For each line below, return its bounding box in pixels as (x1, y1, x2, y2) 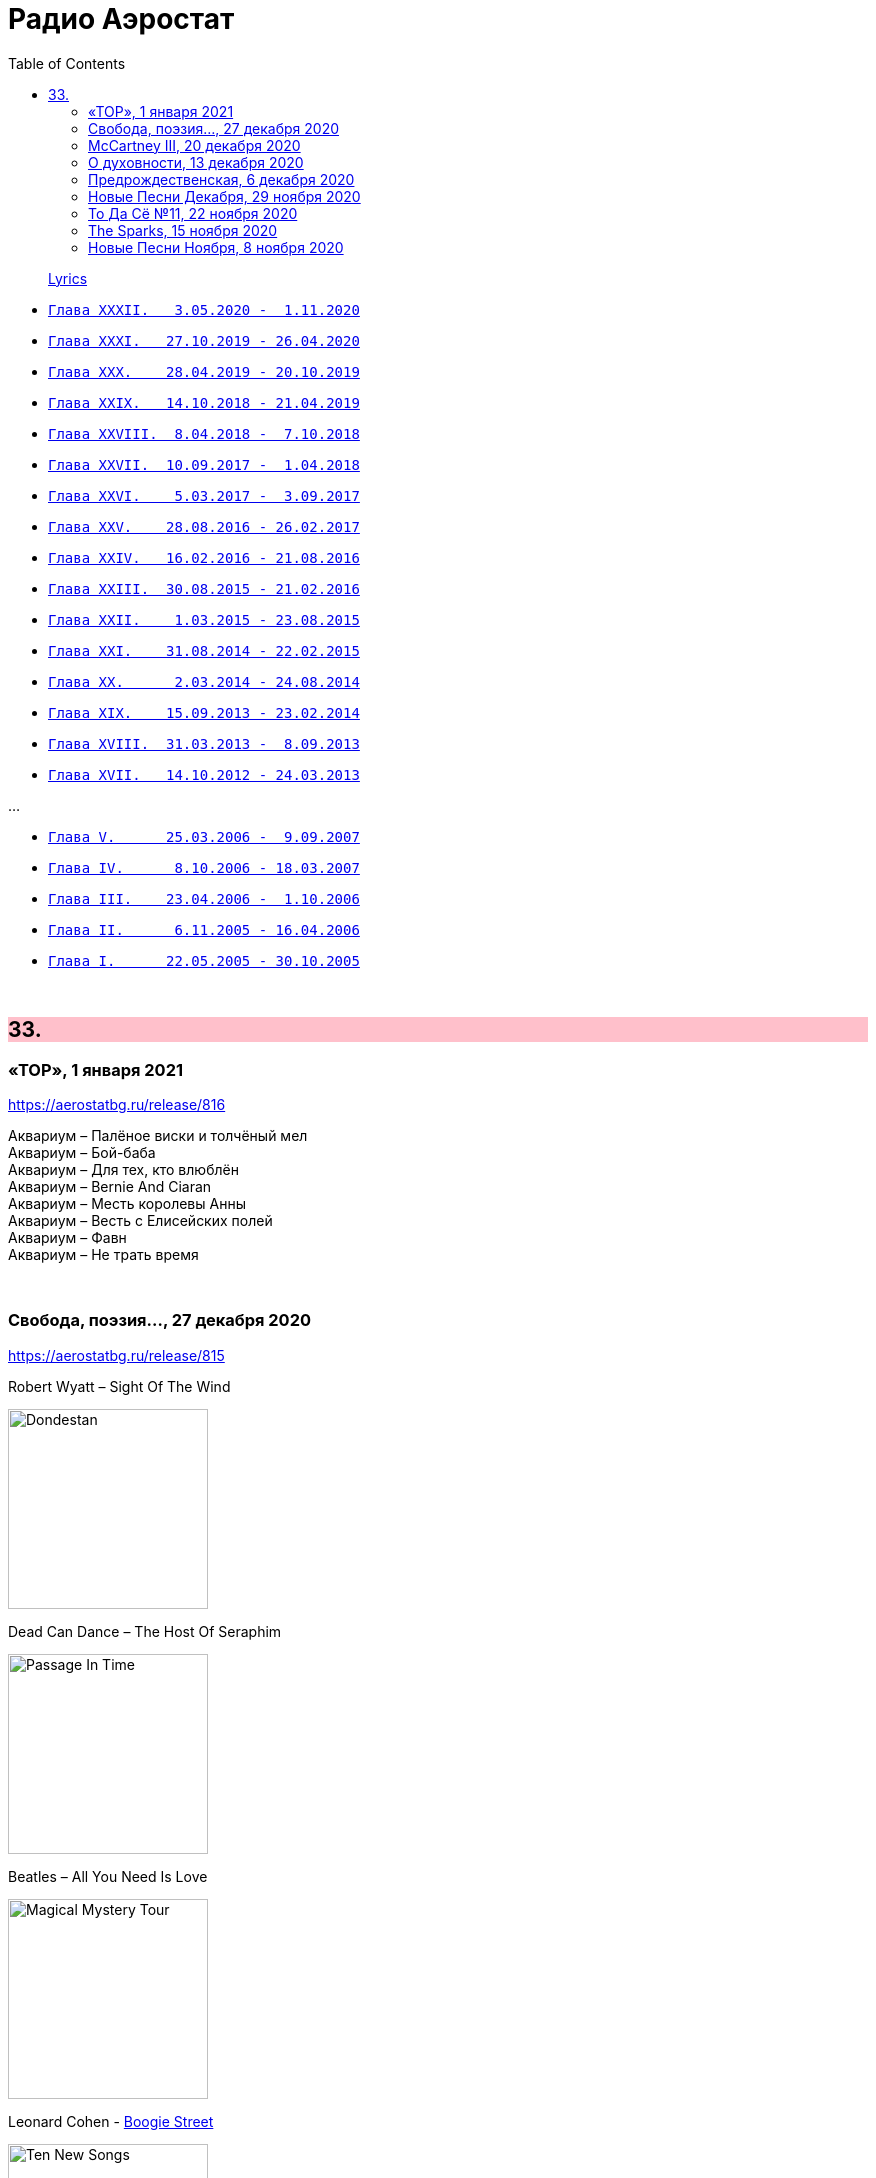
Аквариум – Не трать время (8, 1245, 199, 1263)
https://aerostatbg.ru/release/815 (8, 1346, 225, 1364)
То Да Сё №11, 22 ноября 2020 (88, 204, 298, 222)
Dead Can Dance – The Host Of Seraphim (8, 1622, 282, 1640)
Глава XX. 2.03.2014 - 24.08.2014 (48, 673, 360, 690)
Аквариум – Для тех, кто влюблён (8, 1160, 239, 1178)
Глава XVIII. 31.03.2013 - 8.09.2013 (48, 735, 360, 752)
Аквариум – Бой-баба (8, 1143, 156, 1161)
